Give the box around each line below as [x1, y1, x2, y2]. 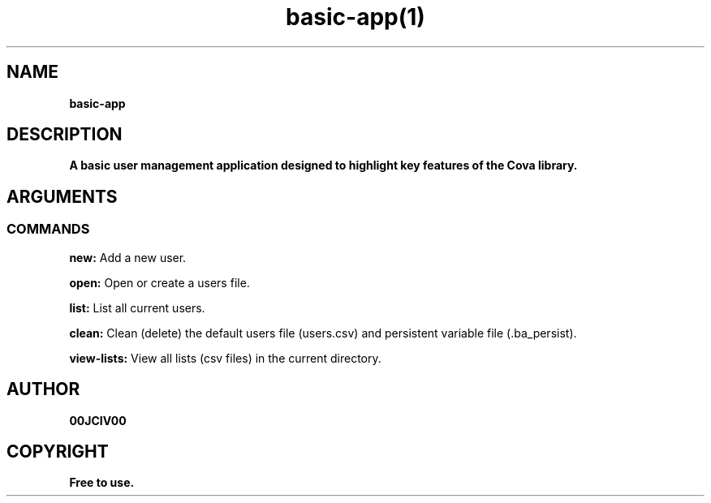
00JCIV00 [69, 413, 127, 428]
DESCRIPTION [6, 124, 123, 145]
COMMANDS [6, 221, 90, 238]
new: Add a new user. [69, 250, 187, 264]
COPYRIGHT [6, 441, 109, 462]
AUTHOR [6, 379, 80, 400]
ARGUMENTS [6, 186, 118, 207]
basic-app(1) [286, 3, 425, 31]
